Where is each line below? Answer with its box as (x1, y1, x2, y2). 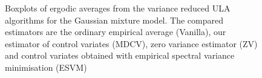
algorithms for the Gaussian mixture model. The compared (5, 13, 223, 26)
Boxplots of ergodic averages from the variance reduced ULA (5, 2, 231, 14)
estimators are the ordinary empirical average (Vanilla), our (5, 25, 226, 38)
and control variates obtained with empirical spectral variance (5, 49, 235, 62)
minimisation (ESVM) (5, 60, 87, 73)
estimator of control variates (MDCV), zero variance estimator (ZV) (5, 37, 258, 50)
